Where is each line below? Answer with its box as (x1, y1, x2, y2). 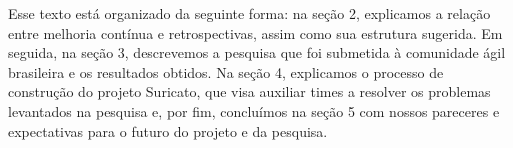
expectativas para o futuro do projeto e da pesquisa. (8, 120, 328, 141)
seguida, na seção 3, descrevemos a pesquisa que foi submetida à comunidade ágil (8, 42, 506, 63)
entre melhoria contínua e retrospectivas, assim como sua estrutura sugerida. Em (8, 22, 503, 43)
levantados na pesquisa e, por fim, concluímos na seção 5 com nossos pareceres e (8, 100, 500, 121)
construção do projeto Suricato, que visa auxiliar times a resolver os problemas (8, 81, 491, 102)
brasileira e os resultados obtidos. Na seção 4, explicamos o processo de (8, 61, 444, 82)
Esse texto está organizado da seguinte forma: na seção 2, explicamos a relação (8, 3, 491, 23)
